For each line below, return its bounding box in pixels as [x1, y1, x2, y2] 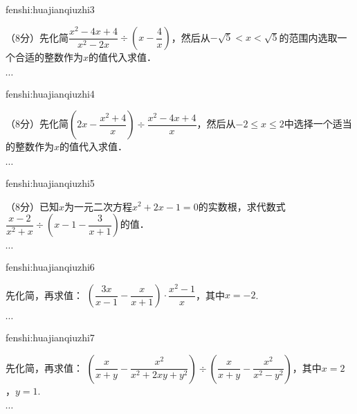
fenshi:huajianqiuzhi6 [6, 260, 95, 274]
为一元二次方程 [64, 199, 133, 213]
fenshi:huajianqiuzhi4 [6, 86, 95, 100]
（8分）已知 [6, 199, 59, 213]
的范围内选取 [279, 30, 338, 44]
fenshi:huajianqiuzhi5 [6, 175, 95, 190]
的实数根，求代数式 [198, 199, 286, 213]
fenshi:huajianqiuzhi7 [6, 330, 95, 345]
